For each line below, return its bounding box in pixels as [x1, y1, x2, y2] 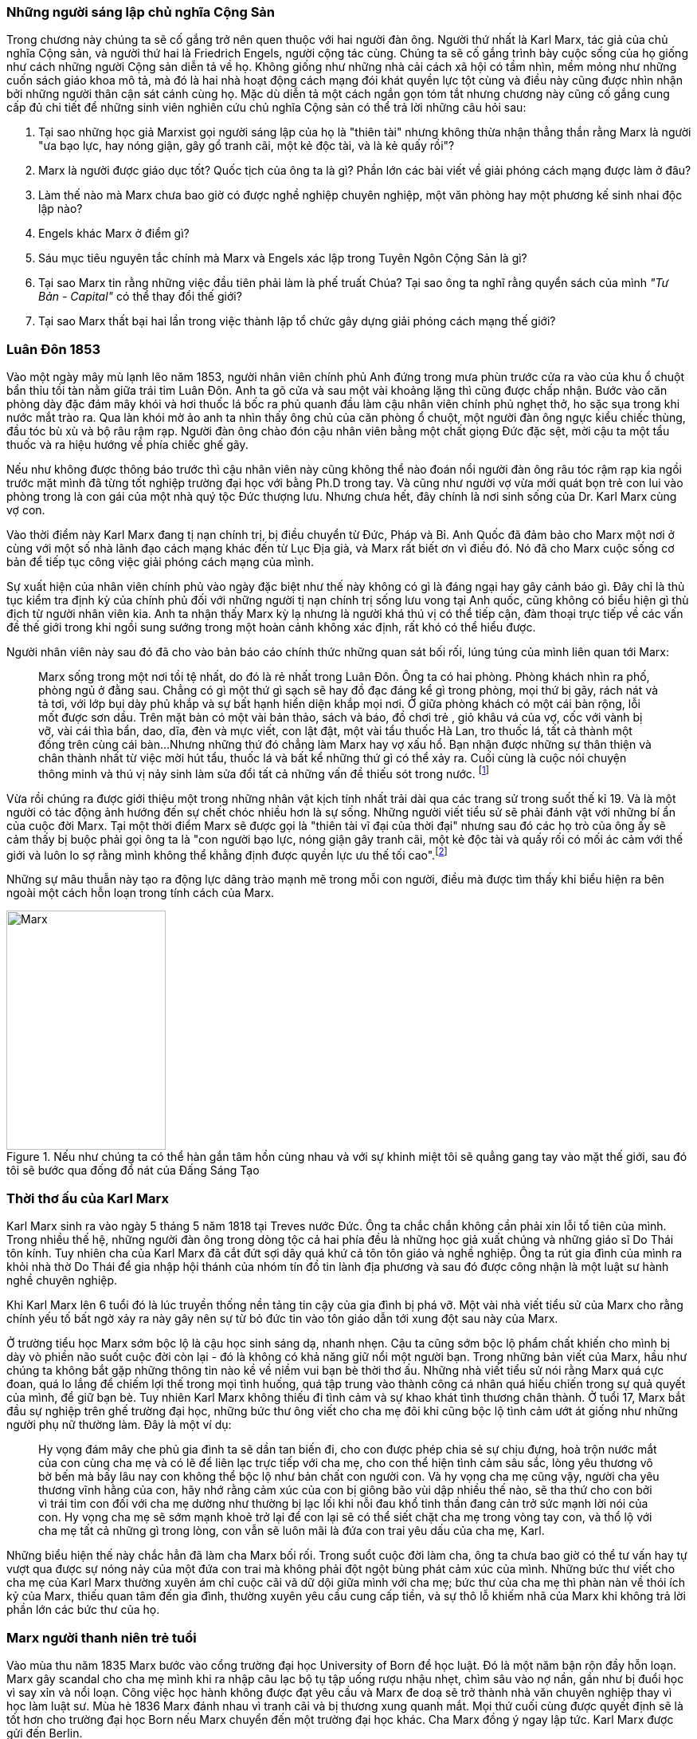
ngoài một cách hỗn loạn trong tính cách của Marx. [6, 886, 275, 900]
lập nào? [38, 202, 83, 216]
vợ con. [6, 503, 45, 517]
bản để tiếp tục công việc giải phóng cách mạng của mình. [6, 555, 315, 569]
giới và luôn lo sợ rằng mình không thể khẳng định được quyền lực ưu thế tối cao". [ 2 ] [6, 845, 448, 862]
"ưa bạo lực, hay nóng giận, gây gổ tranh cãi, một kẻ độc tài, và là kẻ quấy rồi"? [38, 139, 455, 153]
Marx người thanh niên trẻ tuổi [6, 1629, 197, 1646]
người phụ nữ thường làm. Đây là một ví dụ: [6, 1418, 232, 1432]
